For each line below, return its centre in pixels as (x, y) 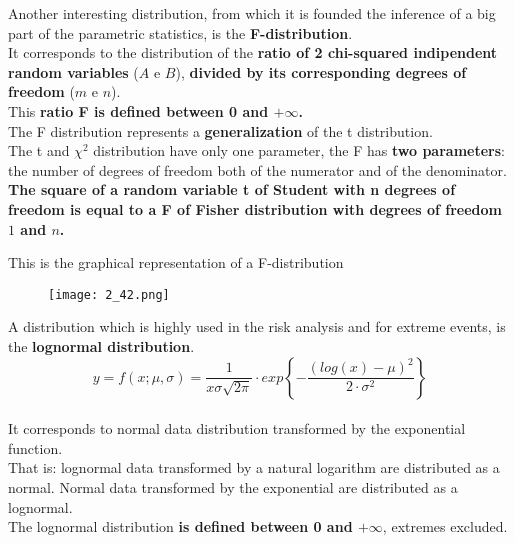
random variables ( (73, 71)
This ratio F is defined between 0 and (138, 110)
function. (35, 447)
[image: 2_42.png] (109, 294)
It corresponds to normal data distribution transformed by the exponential (237, 428)
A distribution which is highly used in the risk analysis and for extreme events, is (257, 326)
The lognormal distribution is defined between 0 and (180, 526)
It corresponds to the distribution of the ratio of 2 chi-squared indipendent (253, 52)
